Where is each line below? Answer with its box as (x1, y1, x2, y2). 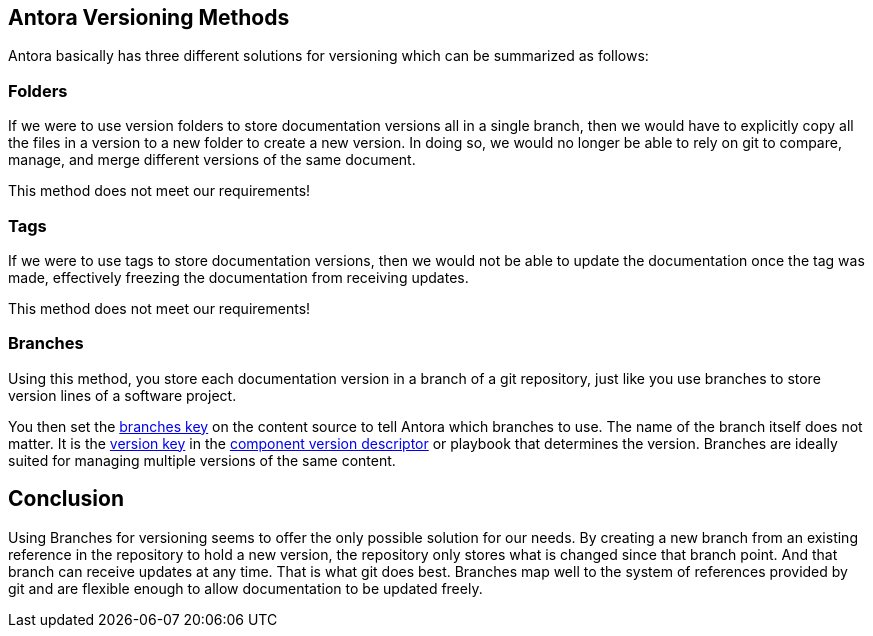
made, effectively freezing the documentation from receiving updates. (8, 268, 469, 286)
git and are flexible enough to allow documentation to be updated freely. (8, 579, 483, 597)
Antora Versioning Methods (8, 5, 290, 30)
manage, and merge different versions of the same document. (8, 151, 416, 169)
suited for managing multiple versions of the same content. (8, 451, 396, 469)
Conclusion (8, 486, 125, 512)
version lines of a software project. (8, 386, 237, 404)
